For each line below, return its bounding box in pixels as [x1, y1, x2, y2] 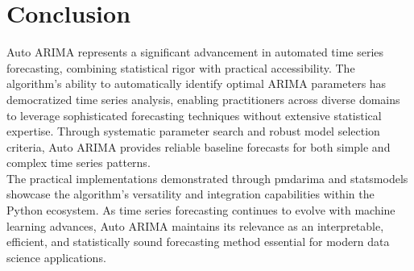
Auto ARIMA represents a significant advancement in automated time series [6, 44, 384, 60]
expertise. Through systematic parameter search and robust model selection [6, 123, 380, 140]
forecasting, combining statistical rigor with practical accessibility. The [6, 59, 355, 76]
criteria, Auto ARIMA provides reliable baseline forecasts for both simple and [6, 138, 391, 155]
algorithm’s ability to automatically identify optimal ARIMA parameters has [6, 75, 387, 92]
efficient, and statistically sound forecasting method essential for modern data [6, 233, 390, 250]
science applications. [6, 248, 106, 265]
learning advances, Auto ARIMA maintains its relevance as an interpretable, [6, 217, 384, 234]
